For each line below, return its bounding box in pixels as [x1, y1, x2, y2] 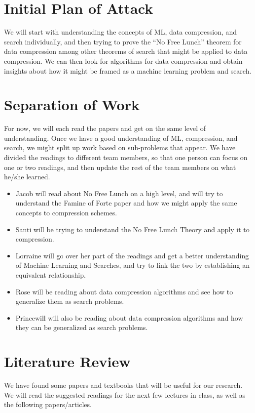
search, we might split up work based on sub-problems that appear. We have [4, 142, 236, 153]
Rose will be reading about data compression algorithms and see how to [15, 286, 233, 296]
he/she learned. [4, 171, 50, 182]
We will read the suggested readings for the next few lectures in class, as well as [4, 389, 246, 400]
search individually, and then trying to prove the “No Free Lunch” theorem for [4, 36, 242, 46]
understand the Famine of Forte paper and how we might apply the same [15, 198, 237, 208]
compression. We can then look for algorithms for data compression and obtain [4, 55, 243, 66]
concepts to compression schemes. [15, 207, 117, 217]
